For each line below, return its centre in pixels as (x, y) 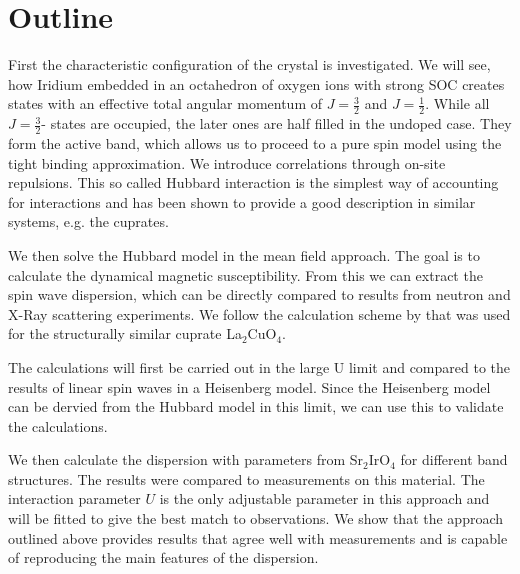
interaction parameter (74, 498)
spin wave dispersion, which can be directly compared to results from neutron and (259, 294)
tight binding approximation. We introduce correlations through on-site (227, 162)
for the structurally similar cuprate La (125, 333)
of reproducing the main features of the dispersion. (163, 557)
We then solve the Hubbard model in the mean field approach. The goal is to (244, 254)
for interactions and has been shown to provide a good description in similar (242, 201)
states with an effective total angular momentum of (165, 103)
